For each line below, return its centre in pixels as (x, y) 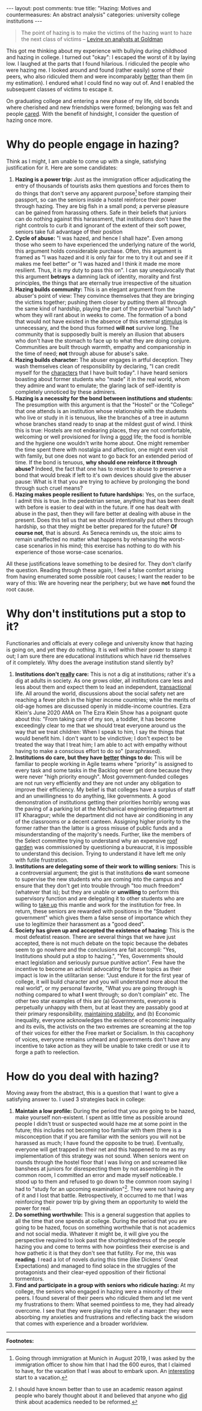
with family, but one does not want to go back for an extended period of (104, 456)
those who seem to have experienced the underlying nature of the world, (105, 244)
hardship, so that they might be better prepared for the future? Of (96, 526)
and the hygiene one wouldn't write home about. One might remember (102, 443)
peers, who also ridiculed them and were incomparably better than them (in (99, 76)
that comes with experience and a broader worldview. (81, 1324)
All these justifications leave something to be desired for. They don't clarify (99, 563)
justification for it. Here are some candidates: (62, 168)
